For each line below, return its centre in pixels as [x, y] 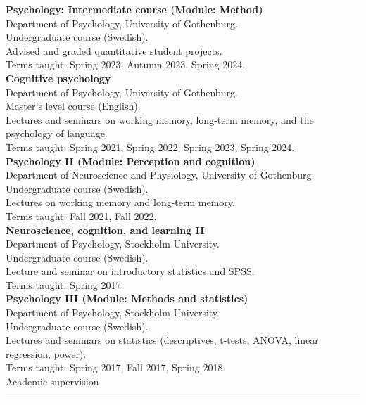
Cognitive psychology [58, 78]
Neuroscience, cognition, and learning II [105, 230]
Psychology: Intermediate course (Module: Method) [134, 9]
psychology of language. [57, 133]
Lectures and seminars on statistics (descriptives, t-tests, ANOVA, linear [162, 340]
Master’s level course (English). [73, 106]
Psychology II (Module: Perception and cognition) [131, 161]
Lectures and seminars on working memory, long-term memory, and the [160, 119]
